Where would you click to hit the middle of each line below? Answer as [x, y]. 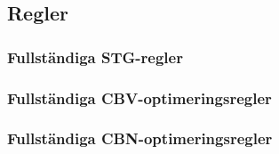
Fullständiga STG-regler [95, 57]
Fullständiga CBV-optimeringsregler [139, 97]
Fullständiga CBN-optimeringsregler [140, 138]
